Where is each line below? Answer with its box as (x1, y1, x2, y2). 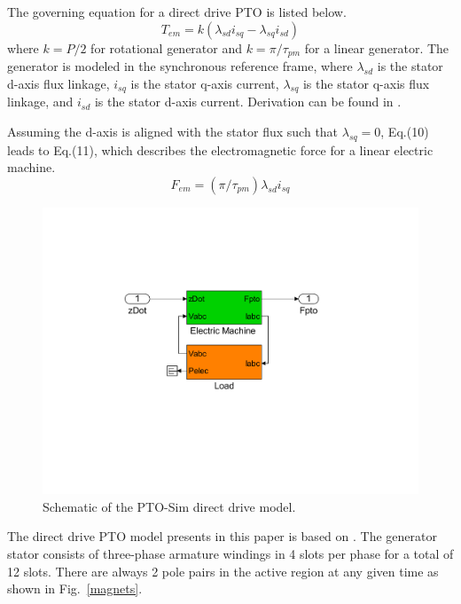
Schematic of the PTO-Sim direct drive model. (43, 497, 296, 515)
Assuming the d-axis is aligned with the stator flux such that (7, 122, 339, 141)
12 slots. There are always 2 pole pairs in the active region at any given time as (7, 561, 439, 580)
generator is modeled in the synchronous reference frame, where (7, 57, 353, 75)
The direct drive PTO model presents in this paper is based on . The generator (7, 527, 437, 545)
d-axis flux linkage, (7, 74, 110, 92)
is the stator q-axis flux (302, 74, 430, 92)
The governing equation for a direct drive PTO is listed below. (7, 3, 347, 20)
